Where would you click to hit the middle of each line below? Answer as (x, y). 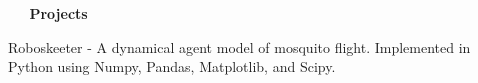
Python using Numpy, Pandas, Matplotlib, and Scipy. (172, 66)
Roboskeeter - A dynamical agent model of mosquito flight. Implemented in (239, 46)
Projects (58, 13)
